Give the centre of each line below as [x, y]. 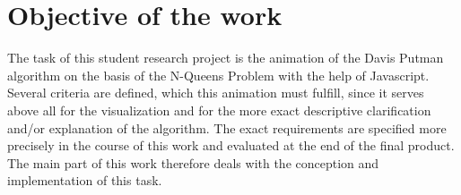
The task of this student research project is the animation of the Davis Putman [226, 58]
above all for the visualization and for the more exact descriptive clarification [219, 110]
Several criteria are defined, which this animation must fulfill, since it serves [216, 93]
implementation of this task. [85, 180]
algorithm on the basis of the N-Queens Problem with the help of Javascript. [218, 75]
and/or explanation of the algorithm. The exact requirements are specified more [227, 127]
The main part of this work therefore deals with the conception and [193, 162]
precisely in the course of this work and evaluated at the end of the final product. [231, 145]
